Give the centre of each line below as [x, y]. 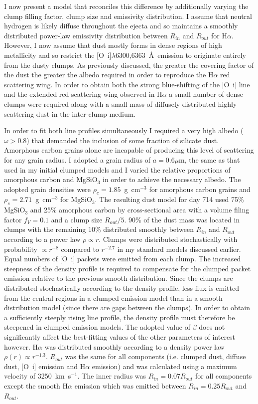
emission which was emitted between [130, 385]
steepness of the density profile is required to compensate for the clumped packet [128, 268]
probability [21, 249]
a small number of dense [206, 94]
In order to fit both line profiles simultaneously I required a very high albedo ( [124, 130]
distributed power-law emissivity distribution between [86, 35]
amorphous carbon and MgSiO [51, 179]
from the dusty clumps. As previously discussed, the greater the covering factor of [129, 65]
